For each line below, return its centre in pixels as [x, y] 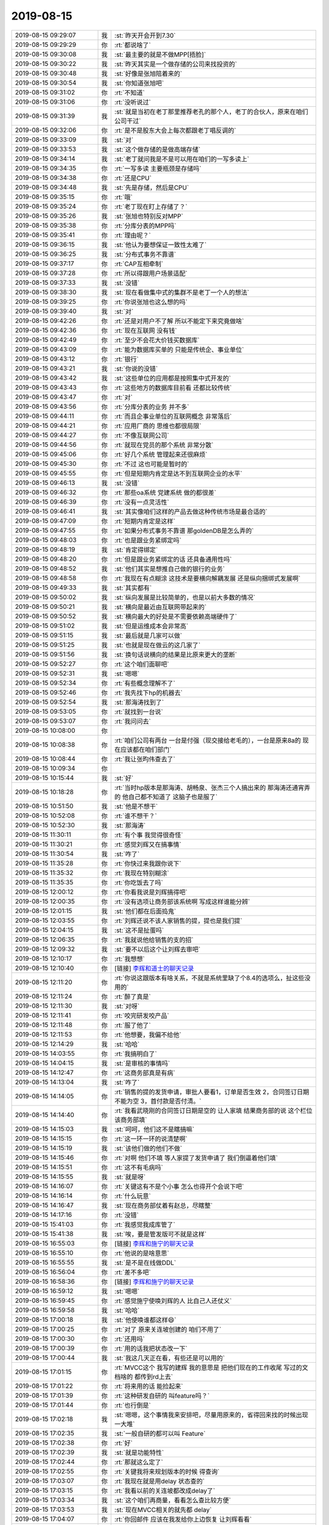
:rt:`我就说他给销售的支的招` [154, 939]
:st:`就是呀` [130, 1177]
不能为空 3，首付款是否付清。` [158, 1101]
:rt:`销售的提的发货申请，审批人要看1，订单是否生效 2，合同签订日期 [212, 1092]
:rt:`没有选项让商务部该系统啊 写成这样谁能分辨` [182, 902]
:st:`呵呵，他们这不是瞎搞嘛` [154, 1129]
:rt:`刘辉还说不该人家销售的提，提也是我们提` [178, 920]
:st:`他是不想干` [136, 806]
